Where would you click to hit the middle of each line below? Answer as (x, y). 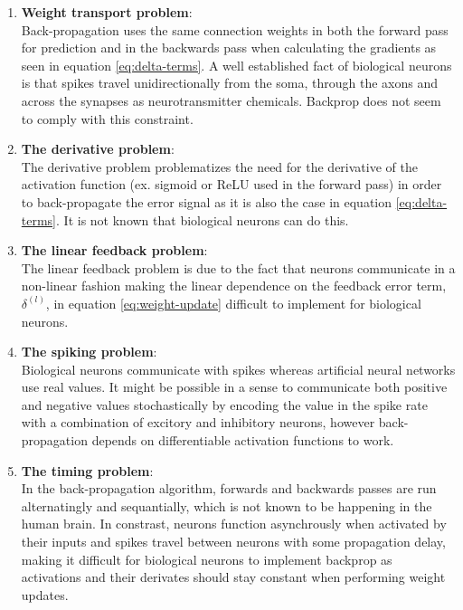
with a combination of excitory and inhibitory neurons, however (198, 422)
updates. (45, 594)
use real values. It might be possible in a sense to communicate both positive (234, 387)
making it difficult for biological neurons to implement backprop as (207, 559)
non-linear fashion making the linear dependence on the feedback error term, (234, 286)
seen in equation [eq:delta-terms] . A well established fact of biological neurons (236, 65)
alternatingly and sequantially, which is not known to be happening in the (227, 505)
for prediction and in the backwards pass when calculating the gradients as (229, 48)
